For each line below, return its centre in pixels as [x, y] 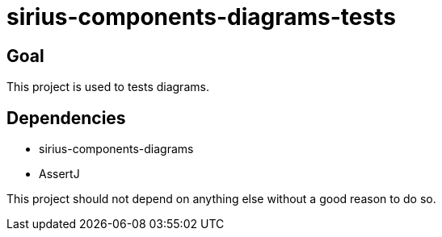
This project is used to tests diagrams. [108, 87]
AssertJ [59, 174]
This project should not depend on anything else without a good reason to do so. [221, 199]
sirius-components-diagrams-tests [201, 17]
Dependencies [66, 118]
